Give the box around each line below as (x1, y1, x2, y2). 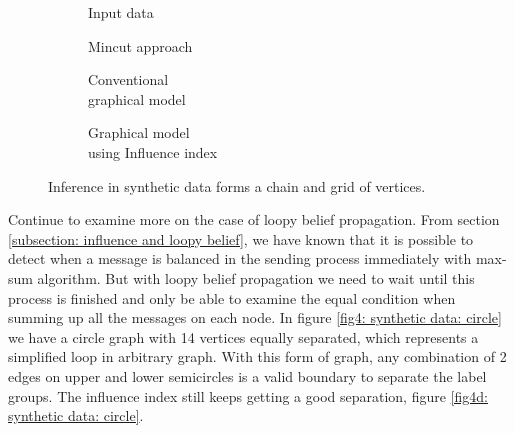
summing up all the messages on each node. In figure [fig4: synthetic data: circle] (8, 307, 502, 328)
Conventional (88, 69, 169, 90)
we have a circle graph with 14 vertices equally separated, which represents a (8, 326, 479, 347)
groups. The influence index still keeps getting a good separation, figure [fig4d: (8, 385, 488, 406)
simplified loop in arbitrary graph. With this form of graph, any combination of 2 (8, 346, 507, 367)
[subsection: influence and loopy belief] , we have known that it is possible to (8, 228, 474, 249)
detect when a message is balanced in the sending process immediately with (8, 248, 472, 269)
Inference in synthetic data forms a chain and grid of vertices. (48, 175, 426, 196)
